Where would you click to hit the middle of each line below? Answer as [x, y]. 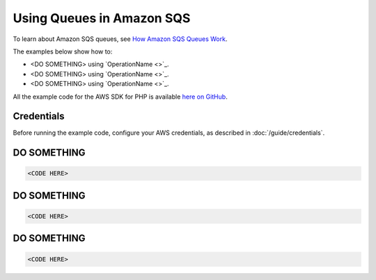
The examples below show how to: [63, 51]
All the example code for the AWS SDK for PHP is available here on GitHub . [120, 97]
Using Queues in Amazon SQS [102, 18]
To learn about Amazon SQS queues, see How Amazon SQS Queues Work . [120, 39]
